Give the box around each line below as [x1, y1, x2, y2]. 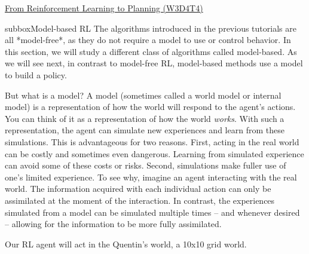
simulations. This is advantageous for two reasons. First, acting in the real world [5, 135, 299, 148]
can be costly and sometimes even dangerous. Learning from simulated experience [5, 147, 304, 160]
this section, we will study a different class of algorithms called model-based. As [5, 45, 297, 57]
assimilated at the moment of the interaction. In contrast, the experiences [5, 194, 275, 206]
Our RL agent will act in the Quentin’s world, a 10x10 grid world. [5, 237, 247, 250]
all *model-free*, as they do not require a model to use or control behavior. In [5, 33, 291, 46]
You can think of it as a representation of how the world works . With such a [5, 112, 284, 124]
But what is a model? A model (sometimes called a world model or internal [5, 88, 282, 101]
